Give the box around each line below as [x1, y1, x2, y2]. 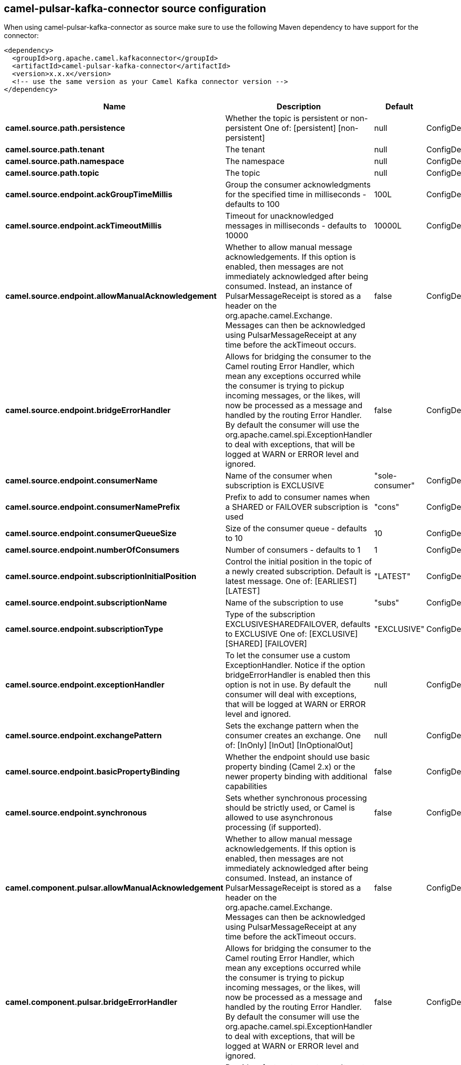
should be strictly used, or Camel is [225, 803, 355, 813]
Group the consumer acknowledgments [225, 180, 371, 190]
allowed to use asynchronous [225, 813, 333, 823]
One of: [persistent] [264, 123, 336, 133]
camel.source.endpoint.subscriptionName [5, 598, 167, 608]
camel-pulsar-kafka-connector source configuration [4, 2, 266, 15]
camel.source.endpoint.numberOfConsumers [5, 545, 180, 555]
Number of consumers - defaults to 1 [225, 545, 360, 555]
